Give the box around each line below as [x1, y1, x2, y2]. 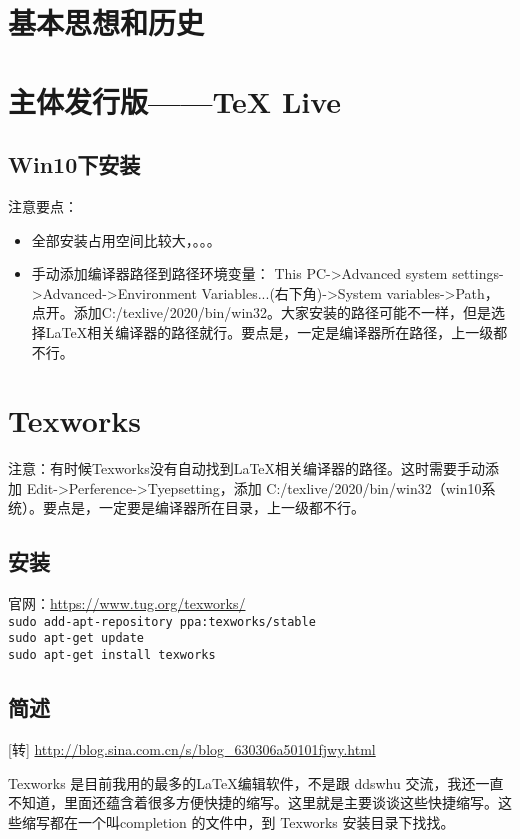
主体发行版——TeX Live [8, 80, 342, 121]
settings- [452, 263, 504, 284]
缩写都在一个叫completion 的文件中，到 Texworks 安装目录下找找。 [21, 811, 455, 832]
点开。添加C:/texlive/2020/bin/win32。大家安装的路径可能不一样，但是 [31, 302, 492, 323]
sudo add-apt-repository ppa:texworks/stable [8, 614, 316, 629]
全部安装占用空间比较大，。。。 [31, 229, 221, 250]
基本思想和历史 [8, 2, 205, 43]
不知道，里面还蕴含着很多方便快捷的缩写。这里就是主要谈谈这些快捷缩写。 [8, 792, 498, 813]
